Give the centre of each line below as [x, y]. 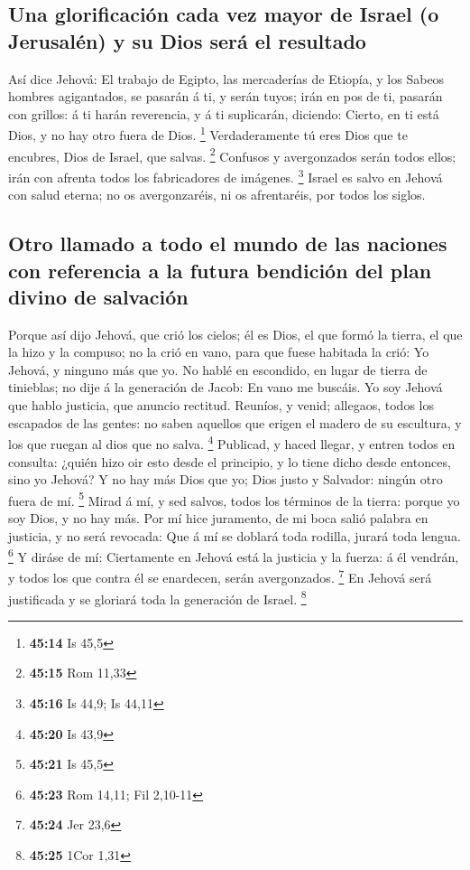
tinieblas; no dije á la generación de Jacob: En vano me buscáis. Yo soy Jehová [226, 387]
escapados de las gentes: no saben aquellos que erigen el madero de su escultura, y [235, 422]
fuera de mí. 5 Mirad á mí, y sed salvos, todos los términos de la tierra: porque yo [234, 499]
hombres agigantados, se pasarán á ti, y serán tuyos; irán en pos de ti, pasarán [226, 96]
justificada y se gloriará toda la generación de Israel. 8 [157, 597]
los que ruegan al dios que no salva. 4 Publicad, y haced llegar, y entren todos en [232, 442]
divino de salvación [98, 296]
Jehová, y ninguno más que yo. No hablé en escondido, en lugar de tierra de [218, 369]
